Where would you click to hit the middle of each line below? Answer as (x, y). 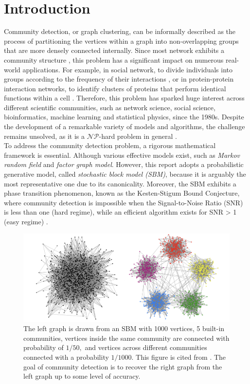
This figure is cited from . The (181, 357)
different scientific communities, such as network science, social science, (110, 107)
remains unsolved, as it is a (44, 136)
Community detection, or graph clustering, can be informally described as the (120, 31)
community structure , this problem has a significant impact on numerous (114, 59)
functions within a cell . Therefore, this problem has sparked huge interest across (124, 98)
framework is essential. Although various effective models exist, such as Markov (122, 155)
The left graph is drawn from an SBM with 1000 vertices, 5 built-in (124, 328)
